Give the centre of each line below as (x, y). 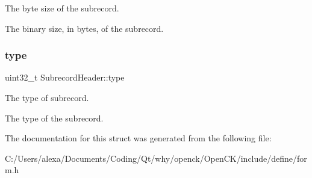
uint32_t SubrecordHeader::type (65, 77)
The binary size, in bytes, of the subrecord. (84, 28)
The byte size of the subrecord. (62, 8)
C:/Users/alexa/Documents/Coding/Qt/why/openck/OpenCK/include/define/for (156, 158)
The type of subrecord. (47, 97)
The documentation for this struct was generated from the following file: (138, 138)
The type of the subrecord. (54, 118)
